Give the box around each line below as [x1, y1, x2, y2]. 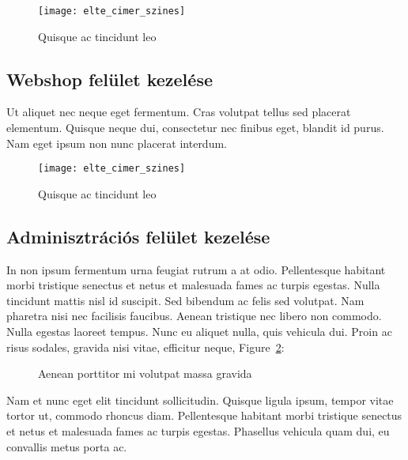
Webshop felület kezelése [6, 66, 213, 91]
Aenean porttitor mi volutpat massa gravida [38, 365, 252, 382]
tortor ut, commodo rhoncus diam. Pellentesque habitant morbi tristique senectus [6, 407, 402, 424]
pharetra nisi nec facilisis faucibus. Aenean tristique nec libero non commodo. [6, 307, 382, 324]
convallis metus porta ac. [6, 438, 127, 454]
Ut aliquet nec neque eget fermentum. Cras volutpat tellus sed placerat [6, 104, 351, 120]
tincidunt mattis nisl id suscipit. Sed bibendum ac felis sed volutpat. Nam [6, 292, 365, 308]
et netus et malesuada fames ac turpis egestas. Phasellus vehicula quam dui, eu [6, 423, 390, 439]
